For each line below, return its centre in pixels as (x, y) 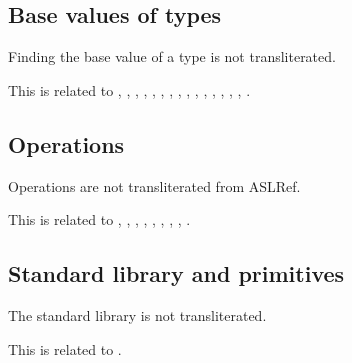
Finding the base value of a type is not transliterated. (172, 56)
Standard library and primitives (176, 273)
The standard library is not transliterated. (137, 314)
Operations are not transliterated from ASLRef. (154, 185)
